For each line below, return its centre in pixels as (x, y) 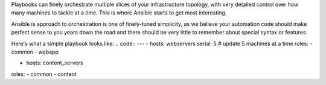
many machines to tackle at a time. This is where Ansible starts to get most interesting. (119, 13)
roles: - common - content (44, 74)
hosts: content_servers (55, 63)
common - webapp (35, 52)
